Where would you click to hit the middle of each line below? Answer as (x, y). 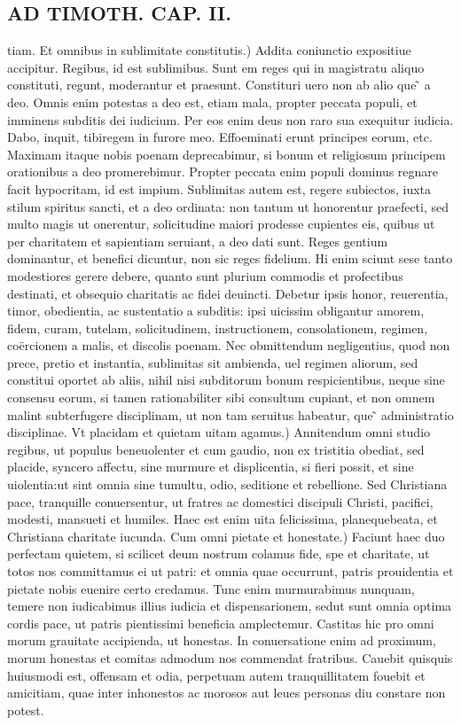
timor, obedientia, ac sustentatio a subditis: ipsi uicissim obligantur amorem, (216, 311)
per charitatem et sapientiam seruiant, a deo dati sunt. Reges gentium (198, 241)
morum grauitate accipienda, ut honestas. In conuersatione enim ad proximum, (222, 640)
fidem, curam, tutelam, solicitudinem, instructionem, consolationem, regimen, (218, 327)
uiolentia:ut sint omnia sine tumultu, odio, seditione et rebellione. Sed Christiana (227, 484)
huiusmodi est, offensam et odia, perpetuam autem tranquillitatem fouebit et (216, 675)
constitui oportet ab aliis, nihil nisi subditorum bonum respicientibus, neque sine (226, 380)
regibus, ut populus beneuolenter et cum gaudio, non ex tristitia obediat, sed (216, 449)
